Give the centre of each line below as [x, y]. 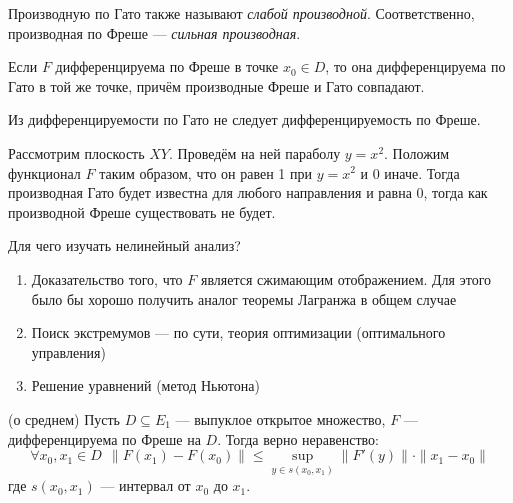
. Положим [417, 152]
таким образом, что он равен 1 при [205, 172]
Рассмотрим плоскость [76, 152]
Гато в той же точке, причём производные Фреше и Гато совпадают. [216, 85]
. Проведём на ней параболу [255, 152]
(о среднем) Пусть [64, 418]
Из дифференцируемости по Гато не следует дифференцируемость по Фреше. [244, 119]
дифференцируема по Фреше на [104, 438]
